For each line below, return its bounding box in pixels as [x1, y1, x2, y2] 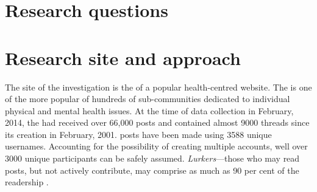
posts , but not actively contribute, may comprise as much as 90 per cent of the [5, 163, 299, 176]
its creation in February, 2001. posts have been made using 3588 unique [5, 128, 272, 140]
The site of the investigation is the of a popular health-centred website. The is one [5, 80, 312, 93]
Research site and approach [5, 45, 241, 70]
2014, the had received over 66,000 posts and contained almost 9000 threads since [5, 116, 310, 129]
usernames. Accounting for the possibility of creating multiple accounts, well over [5, 140, 308, 153]
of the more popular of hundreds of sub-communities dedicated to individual [5, 92, 290, 105]
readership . [5, 176, 49, 188]
